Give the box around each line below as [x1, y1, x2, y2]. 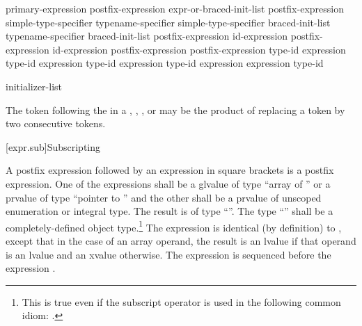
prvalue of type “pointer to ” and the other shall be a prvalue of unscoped [6, 190, 322, 204]
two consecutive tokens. [6, 116, 106, 131]
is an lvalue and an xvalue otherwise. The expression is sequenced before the [6, 247, 331, 261]
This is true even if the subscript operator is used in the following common [22, 294, 341, 309]
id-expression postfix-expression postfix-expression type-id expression [52, 42, 346, 56]
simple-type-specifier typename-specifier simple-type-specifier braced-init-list [6, 15, 331, 29]
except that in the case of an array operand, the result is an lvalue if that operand [6, 233, 356, 247]
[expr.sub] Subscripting [6, 139, 101, 154]
